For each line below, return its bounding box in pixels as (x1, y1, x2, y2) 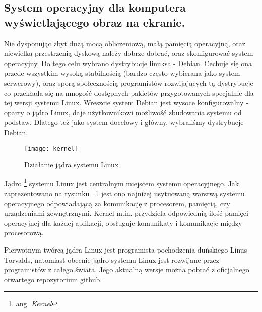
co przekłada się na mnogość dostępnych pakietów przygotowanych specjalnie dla (4, 87, 254, 98)
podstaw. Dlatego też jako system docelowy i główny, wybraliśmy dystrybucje (4, 117, 244, 128)
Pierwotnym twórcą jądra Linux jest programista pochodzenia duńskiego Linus (4, 244, 247, 255)
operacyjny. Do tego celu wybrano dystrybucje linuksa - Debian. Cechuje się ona (4, 57, 252, 68)
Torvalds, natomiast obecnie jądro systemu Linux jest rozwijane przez (4, 254, 219, 265)
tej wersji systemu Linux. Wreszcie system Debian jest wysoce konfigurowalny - (4, 97, 248, 108)
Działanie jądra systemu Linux (24, 159, 119, 170)
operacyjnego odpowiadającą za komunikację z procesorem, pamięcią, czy (4, 198, 230, 208)
